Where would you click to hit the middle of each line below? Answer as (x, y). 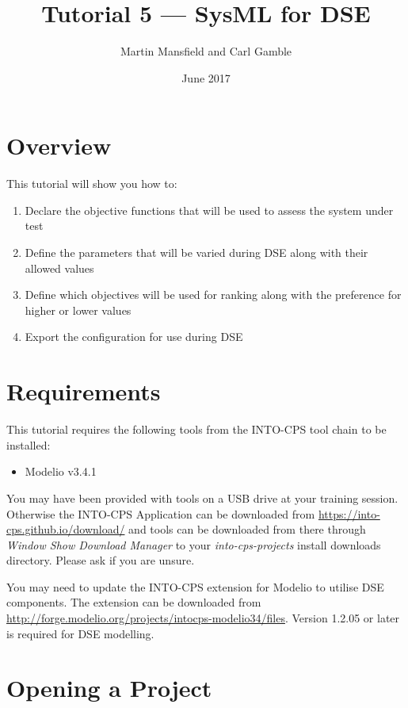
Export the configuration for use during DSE (134, 337)
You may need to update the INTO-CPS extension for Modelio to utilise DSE (195, 586)
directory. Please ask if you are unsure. (101, 560)
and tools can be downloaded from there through (247, 529)
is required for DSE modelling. (80, 633)
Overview (59, 145)
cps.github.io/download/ (66, 529)
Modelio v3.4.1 (61, 471)
